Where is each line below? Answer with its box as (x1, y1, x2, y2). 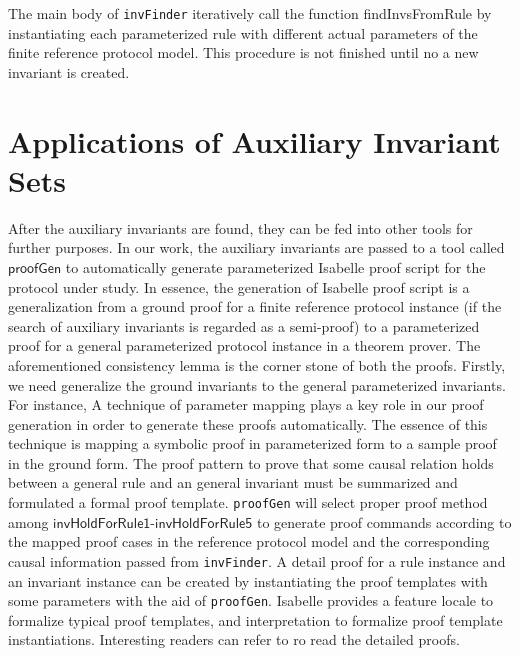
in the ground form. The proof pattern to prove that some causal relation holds (8, 452, 494, 473)
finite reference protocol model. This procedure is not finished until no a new (8, 42, 479, 63)
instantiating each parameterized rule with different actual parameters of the (8, 22, 478, 43)
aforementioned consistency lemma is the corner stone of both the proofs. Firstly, (8, 354, 506, 375)
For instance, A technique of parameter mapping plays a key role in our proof (8, 394, 484, 415)
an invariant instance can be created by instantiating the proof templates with (8, 570, 488, 591)
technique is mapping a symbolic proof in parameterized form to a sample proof (8, 433, 497, 454)
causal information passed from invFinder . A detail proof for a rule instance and (8, 550, 506, 571)
